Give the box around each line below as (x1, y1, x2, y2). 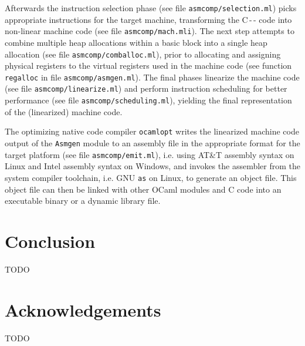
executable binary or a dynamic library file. (5, 194, 161, 207)
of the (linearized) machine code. (5, 105, 123, 117)
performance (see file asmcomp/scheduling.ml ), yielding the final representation (5, 94, 292, 106)
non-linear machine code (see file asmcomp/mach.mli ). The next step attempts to (5, 25, 294, 37)
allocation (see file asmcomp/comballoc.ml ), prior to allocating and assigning (5, 48, 281, 60)
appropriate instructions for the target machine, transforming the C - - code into (5, 13, 292, 25)
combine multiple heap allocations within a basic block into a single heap (5, 36, 267, 48)
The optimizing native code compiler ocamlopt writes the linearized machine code (5, 125, 299, 137)
